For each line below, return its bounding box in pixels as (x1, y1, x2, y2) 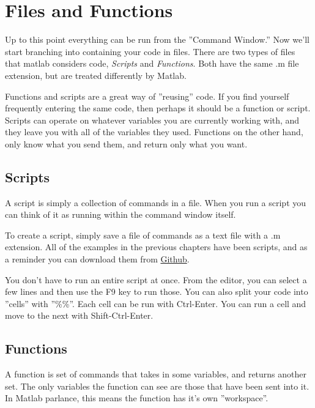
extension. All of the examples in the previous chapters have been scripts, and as (5, 240, 308, 253)
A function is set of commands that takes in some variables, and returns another (5, 368, 307, 380)
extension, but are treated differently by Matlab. (5, 69, 187, 81)
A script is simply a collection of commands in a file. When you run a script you (5, 196, 306, 209)
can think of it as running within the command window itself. (5, 208, 236, 221)
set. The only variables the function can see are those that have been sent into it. (5, 379, 309, 392)
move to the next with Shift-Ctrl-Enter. (5, 309, 154, 322)
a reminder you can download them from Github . (5, 253, 190, 265)
